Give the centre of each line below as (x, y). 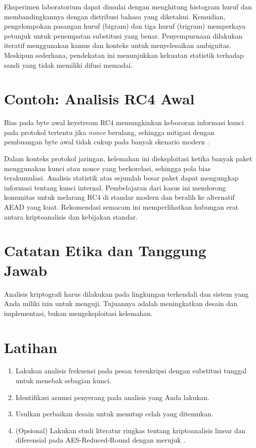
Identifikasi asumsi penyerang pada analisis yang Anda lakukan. (112, 397)
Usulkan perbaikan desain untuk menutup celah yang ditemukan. (114, 414)
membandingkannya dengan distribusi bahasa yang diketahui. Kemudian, (115, 16)
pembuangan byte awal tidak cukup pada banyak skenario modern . (107, 142)
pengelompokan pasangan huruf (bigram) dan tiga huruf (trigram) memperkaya (125, 26)
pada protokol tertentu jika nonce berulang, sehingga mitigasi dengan (109, 132)
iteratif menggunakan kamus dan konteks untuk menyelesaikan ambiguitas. (118, 45)
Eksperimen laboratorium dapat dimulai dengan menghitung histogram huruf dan (128, 6)
